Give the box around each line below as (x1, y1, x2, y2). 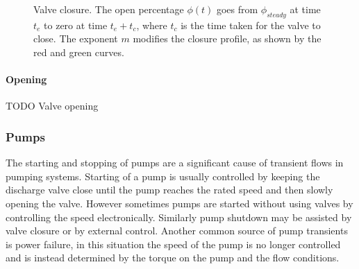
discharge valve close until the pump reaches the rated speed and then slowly (6, 182, 333, 197)
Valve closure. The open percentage (33, 2, 184, 16)
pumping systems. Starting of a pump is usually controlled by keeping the (6, 168, 320, 183)
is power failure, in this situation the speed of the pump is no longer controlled (6, 236, 341, 251)
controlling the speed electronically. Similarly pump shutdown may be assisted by (6, 209, 352, 224)
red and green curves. (33, 44, 124, 59)
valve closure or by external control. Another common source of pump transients (6, 223, 348, 238)
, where (136, 17, 167, 32)
